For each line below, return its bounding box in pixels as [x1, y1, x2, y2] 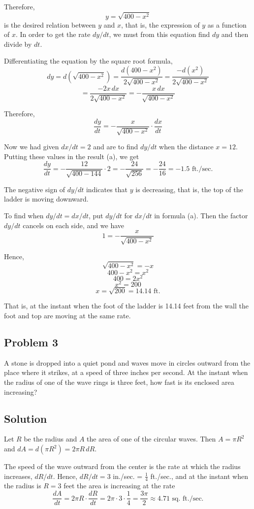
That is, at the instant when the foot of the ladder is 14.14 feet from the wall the [4, 301, 249, 311]
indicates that [86, 184, 128, 194]
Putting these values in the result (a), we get [4, 151, 139, 161]
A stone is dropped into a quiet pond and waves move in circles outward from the [4, 357, 251, 368]
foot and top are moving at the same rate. [4, 310, 131, 321]
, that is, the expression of [121, 19, 200, 30]
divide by [4, 38, 32, 49]
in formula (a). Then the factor [154, 210, 248, 220]
